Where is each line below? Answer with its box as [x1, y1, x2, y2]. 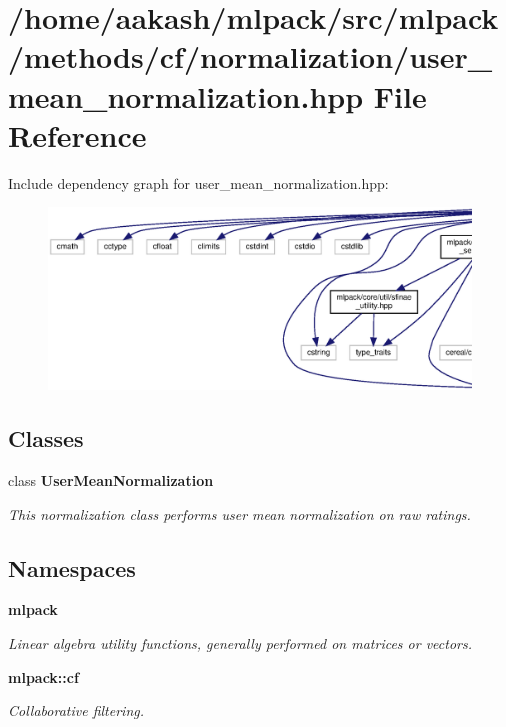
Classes [8, 423, 84, 454]
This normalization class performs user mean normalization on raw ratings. [8, 503, 471, 524]
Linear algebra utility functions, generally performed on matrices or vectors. [8, 633, 473, 654]
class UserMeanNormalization [8, 470, 214, 491]
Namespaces [8, 552, 136, 583]
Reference [8, 114, 147, 155]
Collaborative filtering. [8, 700, 144, 721]
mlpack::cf [8, 666, 79, 687]
